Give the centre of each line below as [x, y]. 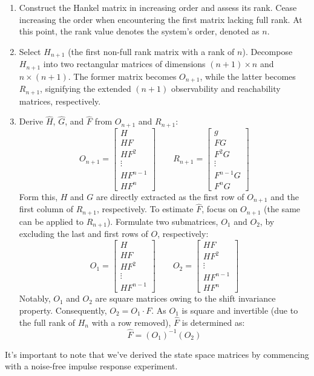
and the [285, 196]
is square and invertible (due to [240, 310]
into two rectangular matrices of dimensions [124, 64]
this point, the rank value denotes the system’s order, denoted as [139, 31]
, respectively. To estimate [145, 209]
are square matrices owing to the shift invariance [185, 298]
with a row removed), [131, 322]
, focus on [220, 209]
